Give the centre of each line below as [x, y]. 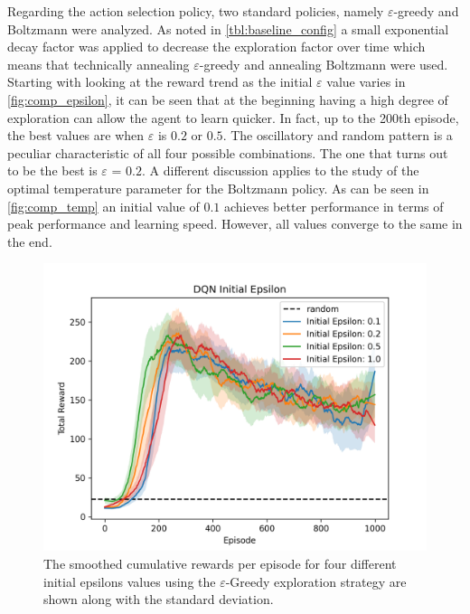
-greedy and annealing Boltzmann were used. [324, 64]
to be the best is [52, 170]
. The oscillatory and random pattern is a [338, 135]
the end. [30, 241]
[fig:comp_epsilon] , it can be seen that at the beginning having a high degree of [228, 99]
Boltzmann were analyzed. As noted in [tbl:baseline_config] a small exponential [228, 28]
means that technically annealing [99, 64]
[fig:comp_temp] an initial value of [103, 206]
